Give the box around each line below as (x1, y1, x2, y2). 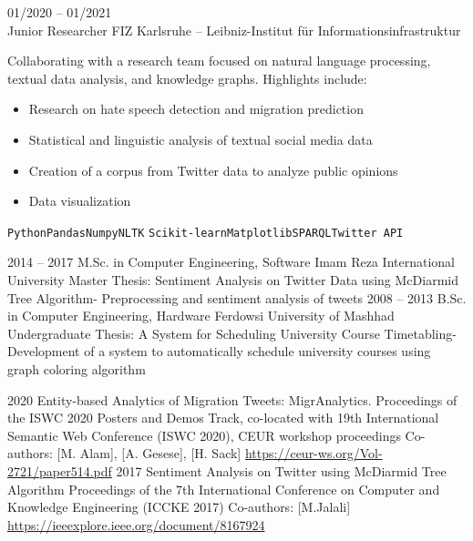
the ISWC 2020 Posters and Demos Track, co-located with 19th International (7, 408, 439, 427)
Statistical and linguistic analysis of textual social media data (28, 129, 373, 148)
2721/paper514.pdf (7, 461, 112, 480)
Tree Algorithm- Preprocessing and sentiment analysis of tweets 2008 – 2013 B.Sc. (7, 288, 467, 307)
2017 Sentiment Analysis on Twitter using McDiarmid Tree (116, 461, 447, 480)
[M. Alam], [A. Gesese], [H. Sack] (57, 444, 242, 463)
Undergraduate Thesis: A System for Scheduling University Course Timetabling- (7, 323, 457, 342)
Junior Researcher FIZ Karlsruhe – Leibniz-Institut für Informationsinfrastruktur (7, 20, 461, 39)
